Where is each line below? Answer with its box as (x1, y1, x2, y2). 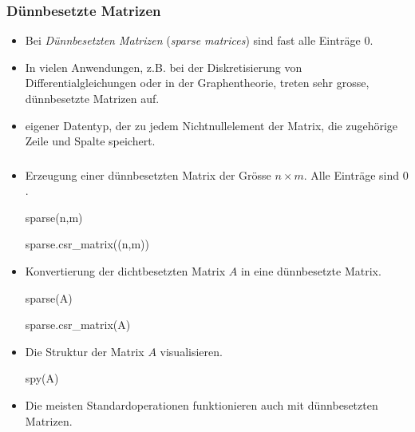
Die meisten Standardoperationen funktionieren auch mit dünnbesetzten (25, 397, 378, 414)
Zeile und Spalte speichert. (25, 133, 156, 149)
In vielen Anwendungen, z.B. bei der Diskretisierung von (25, 58, 302, 75)
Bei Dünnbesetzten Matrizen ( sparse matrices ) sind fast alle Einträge (25, 32, 361, 49)
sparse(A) (25, 289, 73, 306)
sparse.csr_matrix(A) (25, 316, 131, 333)
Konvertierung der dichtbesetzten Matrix (25, 263, 226, 279)
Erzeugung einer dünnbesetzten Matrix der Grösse (25, 166, 271, 183)
